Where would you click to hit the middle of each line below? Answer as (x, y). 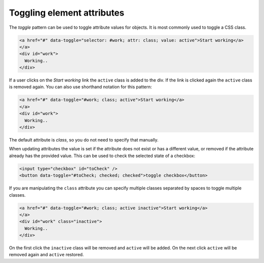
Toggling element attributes (67, 13)
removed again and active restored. (46, 255)
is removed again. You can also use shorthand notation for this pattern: (80, 87)
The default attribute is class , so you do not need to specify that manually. (84, 140)
